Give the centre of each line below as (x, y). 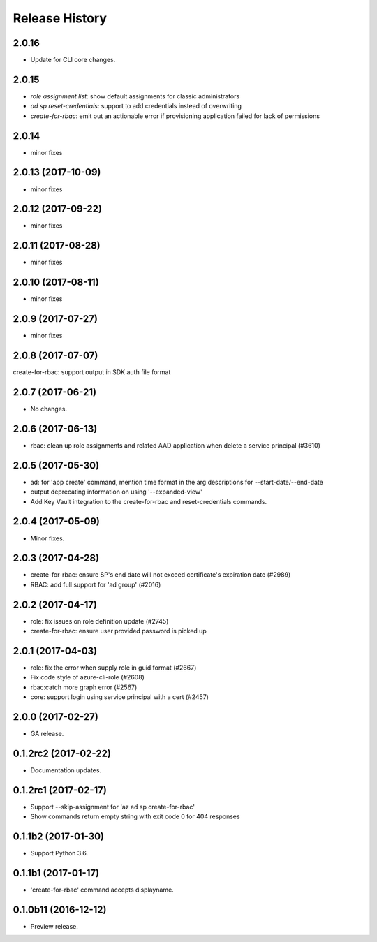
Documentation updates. (66, 770)
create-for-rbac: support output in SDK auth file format (92, 372)
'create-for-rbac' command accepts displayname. (102, 890)
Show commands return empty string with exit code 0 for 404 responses (135, 816)
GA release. (47, 734)
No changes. (49, 409)
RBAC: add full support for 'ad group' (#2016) (96, 584)
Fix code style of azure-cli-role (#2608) (87, 677)
